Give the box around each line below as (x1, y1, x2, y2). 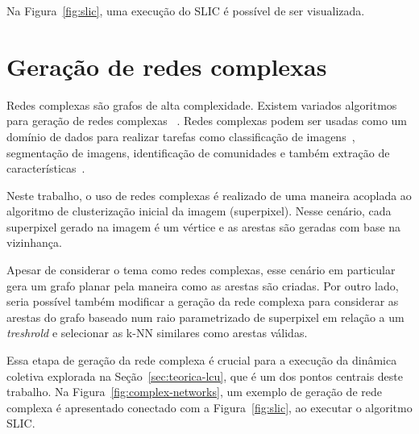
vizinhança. (6, 234, 62, 251)
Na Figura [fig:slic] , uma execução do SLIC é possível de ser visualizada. (6, 2, 365, 19)
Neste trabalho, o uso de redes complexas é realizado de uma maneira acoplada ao (6, 186, 412, 203)
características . (6, 160, 85, 177)
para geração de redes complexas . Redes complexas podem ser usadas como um (6, 112, 408, 129)
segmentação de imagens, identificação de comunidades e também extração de (6, 144, 390, 161)
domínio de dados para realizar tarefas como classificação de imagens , (6, 127, 355, 144)
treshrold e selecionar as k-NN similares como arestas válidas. (6, 324, 308, 341)
